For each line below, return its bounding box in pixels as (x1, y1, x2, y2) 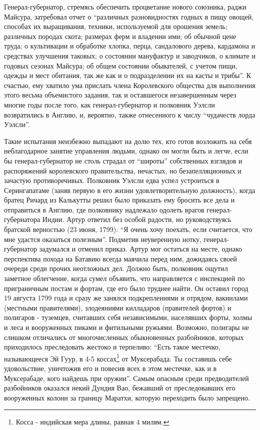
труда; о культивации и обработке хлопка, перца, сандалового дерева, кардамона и (4, 40, 255, 51)
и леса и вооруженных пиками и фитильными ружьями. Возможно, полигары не (4, 322, 249, 332)
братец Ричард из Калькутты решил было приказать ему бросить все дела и (4, 194, 235, 205)
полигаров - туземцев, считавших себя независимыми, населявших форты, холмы (4, 312, 252, 322)
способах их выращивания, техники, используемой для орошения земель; (4, 21, 227, 31)
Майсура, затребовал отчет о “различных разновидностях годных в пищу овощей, (4, 11, 254, 21)
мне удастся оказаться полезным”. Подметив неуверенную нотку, (4, 233, 201, 244)
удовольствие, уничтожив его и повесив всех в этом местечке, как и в (4, 363, 217, 373)
